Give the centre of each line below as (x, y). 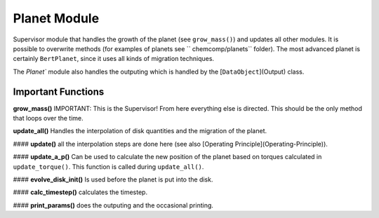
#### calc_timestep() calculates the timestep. (80, 192)
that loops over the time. (48, 118)
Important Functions (59, 91)
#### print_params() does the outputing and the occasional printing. (113, 205)
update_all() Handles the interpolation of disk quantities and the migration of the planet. (140, 131)
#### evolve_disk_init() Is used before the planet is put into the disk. (113, 179)
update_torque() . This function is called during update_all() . (108, 166)
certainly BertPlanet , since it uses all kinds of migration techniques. (113, 59)
